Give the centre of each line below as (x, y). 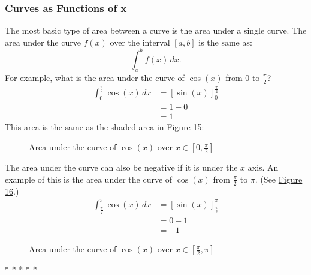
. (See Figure (279, 179)
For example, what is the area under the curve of (95, 77)
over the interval (140, 42)
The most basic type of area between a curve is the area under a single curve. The (156, 30)
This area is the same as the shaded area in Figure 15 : (105, 126)
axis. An (263, 167)
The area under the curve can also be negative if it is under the (121, 167)
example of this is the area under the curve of (89, 179)
